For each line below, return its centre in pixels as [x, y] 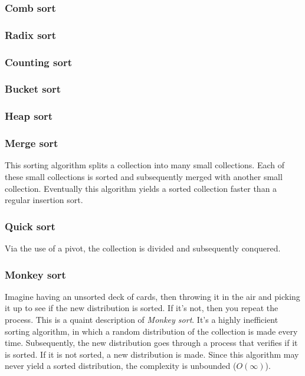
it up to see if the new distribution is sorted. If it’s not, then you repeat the [142, 308]
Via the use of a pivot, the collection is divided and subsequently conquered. [143, 248]
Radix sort [31, 35]
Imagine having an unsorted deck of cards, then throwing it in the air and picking [152, 296]
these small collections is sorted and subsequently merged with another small [144, 177]
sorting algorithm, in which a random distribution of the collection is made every [151, 331]
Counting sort [38, 62]
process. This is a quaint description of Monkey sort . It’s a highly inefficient [142, 320]
